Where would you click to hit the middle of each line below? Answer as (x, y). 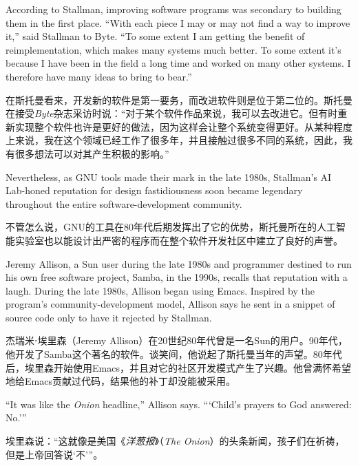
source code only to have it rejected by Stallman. (109, 317)
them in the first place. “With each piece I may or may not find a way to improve (178, 22)
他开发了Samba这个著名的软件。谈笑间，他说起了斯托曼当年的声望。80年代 (174, 354)
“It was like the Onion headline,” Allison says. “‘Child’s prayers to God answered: (179, 404)
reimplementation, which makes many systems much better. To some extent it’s (173, 49)
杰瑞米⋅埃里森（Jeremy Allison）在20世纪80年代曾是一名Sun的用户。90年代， (177, 340)
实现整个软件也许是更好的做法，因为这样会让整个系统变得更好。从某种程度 (183, 126)
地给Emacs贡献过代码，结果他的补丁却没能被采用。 (120, 381)
